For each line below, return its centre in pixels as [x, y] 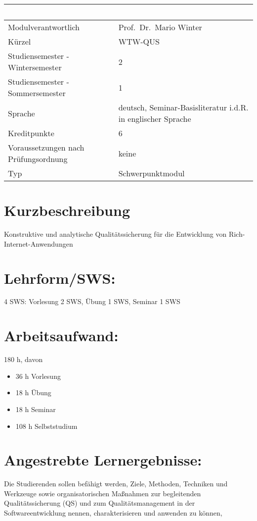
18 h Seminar [36, 409]
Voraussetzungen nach [46, 147]
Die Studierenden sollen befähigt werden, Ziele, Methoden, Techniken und [116, 484]
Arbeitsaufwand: [61, 336]
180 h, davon [23, 359]
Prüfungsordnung [38, 159]
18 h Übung [33, 392]
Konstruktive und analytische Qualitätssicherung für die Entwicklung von [115, 234]
